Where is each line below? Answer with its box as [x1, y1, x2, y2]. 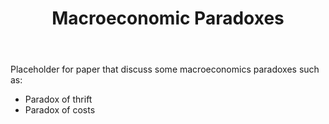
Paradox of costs [24, 104, 96, 116]
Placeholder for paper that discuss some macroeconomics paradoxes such [10, 63, 320, 76]
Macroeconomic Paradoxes [51, 7, 285, 30]
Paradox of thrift [24, 93, 93, 106]
